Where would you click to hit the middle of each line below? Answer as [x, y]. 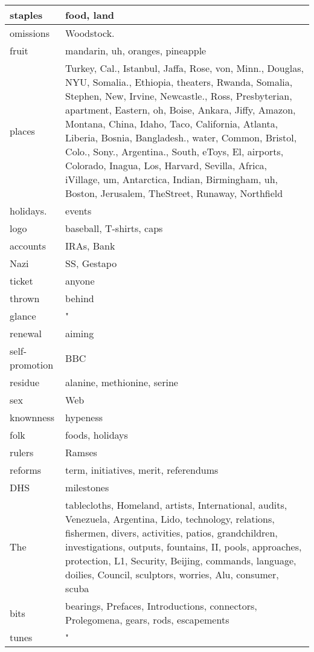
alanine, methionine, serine [122, 382]
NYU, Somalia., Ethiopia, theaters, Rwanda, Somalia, [179, 82]
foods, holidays [97, 435]
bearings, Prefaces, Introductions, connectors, [161, 606]
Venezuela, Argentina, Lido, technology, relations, [170, 519]
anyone [80, 281]
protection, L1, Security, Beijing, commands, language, [181, 560]
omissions [30, 33]
